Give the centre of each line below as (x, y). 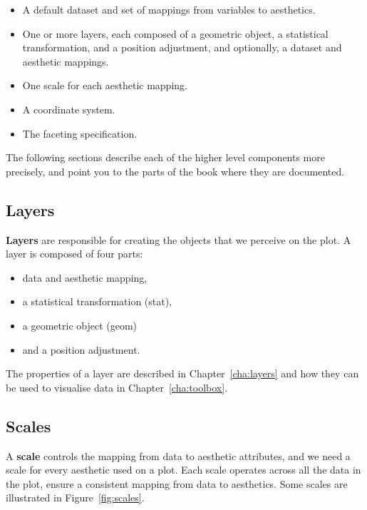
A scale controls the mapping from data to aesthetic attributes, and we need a (178, 455)
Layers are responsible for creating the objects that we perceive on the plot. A (179, 239)
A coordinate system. (69, 109)
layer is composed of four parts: (74, 254)
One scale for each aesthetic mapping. (105, 85)
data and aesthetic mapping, (85, 277)
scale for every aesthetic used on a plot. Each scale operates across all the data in (183, 470)
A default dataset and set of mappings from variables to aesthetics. (169, 9)
